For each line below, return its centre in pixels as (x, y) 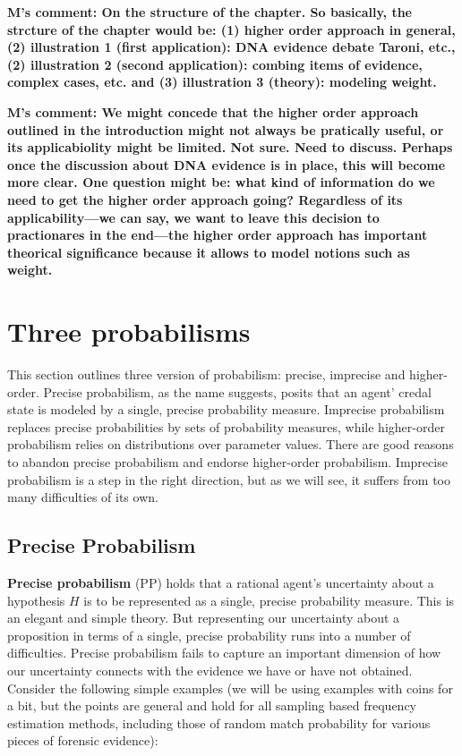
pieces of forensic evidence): (83, 740)
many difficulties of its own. (83, 497)
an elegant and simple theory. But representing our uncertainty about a (204, 618)
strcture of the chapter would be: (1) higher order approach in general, (231, 29)
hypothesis (36, 600)
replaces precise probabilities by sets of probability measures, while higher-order (226, 426)
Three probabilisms (129, 331)
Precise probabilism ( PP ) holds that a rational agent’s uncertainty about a (221, 582)
